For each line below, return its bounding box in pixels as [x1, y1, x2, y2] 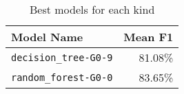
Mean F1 [123, 29, 174, 45]
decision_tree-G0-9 [11, 51, 113, 63]
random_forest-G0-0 [11, 71, 113, 83]
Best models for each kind [30, 1, 155, 17]
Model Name [11, 29, 83, 45]
